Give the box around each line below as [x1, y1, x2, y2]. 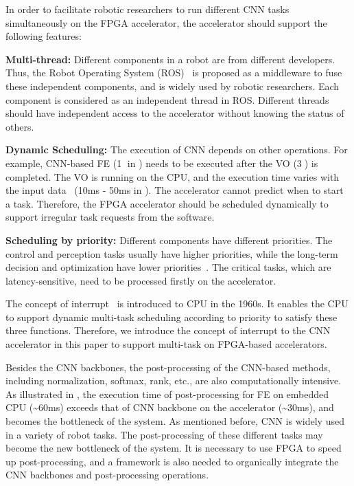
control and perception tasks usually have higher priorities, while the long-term [5, 246, 338, 261]
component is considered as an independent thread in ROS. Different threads [5, 92, 329, 107]
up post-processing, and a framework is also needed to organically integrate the [5, 454, 339, 468]
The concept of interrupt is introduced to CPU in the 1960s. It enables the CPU [5, 296, 349, 311]
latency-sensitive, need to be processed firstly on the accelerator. [5, 273, 276, 287]
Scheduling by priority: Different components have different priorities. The [5, 232, 333, 247]
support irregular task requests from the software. [5, 210, 215, 224]
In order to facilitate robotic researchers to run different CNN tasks [5, 2, 290, 16]
